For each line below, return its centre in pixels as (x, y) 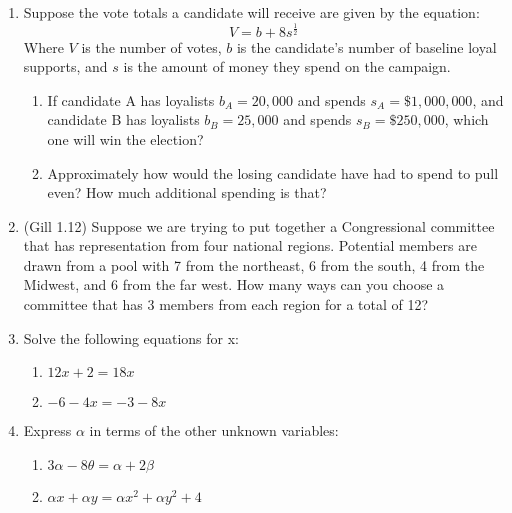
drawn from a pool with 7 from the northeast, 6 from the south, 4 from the (254, 264)
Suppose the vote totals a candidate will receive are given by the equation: (251, 12)
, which (466, 119)
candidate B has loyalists (123, 119)
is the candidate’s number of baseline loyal (366, 46)
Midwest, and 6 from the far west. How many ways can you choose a (234, 284)
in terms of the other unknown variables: (214, 430)
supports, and (65, 66)
